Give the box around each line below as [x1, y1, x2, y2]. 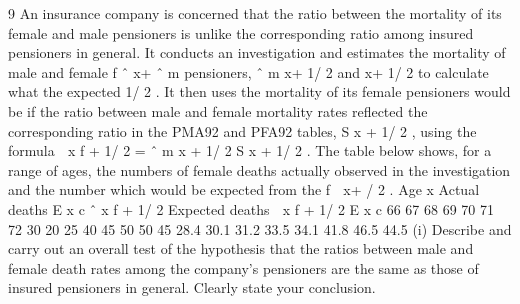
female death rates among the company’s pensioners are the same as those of [8, 257, 479, 278]
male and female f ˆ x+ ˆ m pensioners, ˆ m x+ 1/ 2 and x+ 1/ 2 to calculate [8, 61, 489, 82]
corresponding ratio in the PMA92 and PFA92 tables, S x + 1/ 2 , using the [8, 120, 477, 141]
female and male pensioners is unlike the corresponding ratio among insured [8, 22, 474, 43]
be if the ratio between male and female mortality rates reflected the [8, 100, 428, 121]
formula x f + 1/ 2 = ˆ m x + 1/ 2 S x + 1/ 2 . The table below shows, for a [8, 140, 492, 161]
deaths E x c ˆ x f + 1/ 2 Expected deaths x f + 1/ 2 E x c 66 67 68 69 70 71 [8, 198, 495, 219]
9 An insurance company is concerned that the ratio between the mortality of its [8, 3, 502, 23]
